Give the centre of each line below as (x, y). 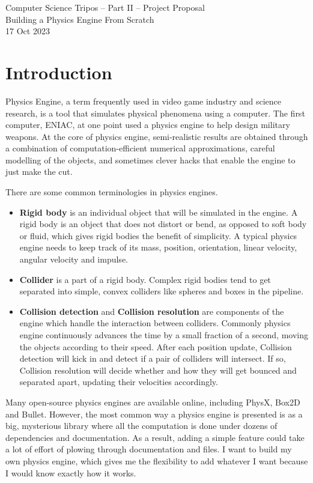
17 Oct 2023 (28, 31)
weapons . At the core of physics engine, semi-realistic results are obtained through (157, 136)
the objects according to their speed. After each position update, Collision (156, 346)
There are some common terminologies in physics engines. (112, 192)
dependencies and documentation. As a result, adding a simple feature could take (155, 437)
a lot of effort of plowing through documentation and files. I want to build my (149, 449)
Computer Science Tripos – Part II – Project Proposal (105, 7)
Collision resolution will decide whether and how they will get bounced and (158, 370)
